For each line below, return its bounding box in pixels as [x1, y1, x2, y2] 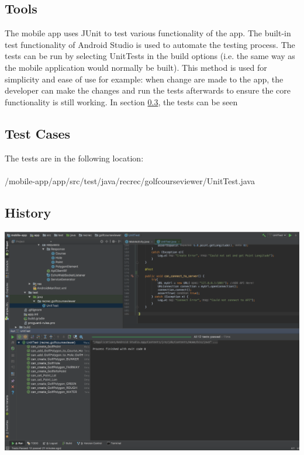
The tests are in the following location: [5, 151, 144, 164]
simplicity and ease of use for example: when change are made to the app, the [5, 73, 284, 85]
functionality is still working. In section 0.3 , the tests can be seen [5, 95, 238, 108]
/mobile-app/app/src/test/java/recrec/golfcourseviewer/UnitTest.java [5, 174, 255, 187]
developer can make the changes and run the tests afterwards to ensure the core [5, 84, 291, 96]
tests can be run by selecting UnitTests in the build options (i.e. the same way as [5, 50, 295, 62]
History [5, 203, 51, 221]
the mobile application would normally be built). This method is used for [5, 61, 267, 73]
